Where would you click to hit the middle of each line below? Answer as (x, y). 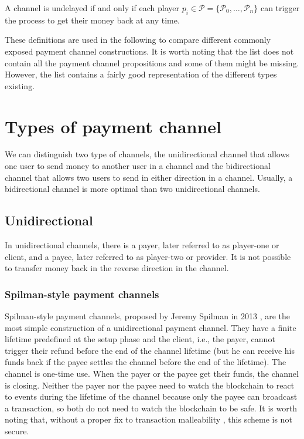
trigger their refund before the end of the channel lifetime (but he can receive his (150, 350)
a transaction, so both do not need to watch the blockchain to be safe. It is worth (151, 408)
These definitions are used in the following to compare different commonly (138, 40)
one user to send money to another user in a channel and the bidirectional (138, 166)
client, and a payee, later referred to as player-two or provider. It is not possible (148, 256)
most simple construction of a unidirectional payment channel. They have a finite (151, 327)
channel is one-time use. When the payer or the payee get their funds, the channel (152, 374)
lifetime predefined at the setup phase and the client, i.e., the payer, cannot (140, 339)
